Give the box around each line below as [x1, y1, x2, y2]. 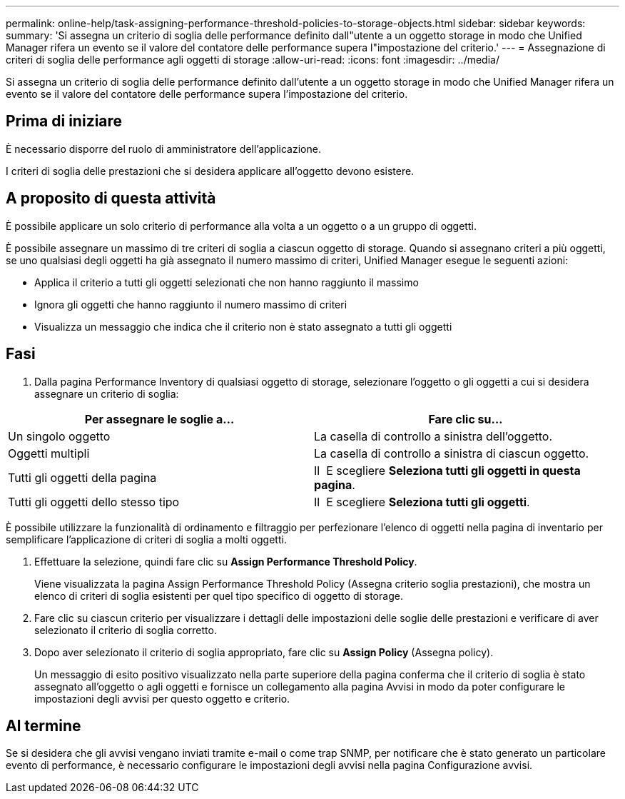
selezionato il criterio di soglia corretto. [34, 623, 217, 636]
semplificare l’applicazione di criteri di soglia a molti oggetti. [6, 533, 287, 546]
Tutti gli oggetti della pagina [8, 470, 157, 485]
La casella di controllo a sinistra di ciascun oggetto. [314, 446, 589, 461]
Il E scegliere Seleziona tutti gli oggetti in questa [314, 463, 581, 478]
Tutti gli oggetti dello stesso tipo [8, 494, 180, 509]
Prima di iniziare [6, 112, 123, 131]
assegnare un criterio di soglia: [34, 387, 179, 400]
